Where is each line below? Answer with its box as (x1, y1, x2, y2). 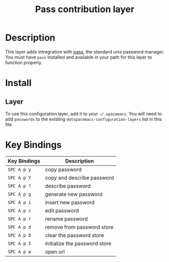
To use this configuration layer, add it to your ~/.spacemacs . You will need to (5, 110, 162, 117)
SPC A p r (8, 216, 31, 222)
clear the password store (45, 232, 104, 239)
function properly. (5, 59, 43, 65)
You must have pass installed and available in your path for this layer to (5, 54, 152, 60)
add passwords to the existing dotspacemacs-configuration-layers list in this (5, 116, 162, 122)
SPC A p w (8, 249, 31, 254)
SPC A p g (8, 191, 31, 197)
